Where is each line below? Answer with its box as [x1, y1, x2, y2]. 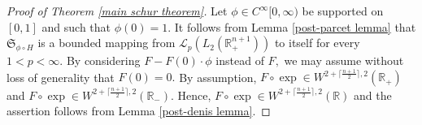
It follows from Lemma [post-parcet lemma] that [174, 18, 416, 35]
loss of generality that [7, 68, 115, 85]
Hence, [177, 86, 211, 103]
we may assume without [284, 52, 404, 69]
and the [354, 86, 392, 103]
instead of [215, 52, 264, 69]
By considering [66, 52, 141, 69]
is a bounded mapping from [37, 34, 176, 51]
